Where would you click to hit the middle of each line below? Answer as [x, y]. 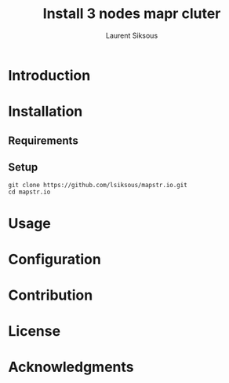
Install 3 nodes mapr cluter [132, 14]
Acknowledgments [71, 367]
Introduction [49, 75]
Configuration [55, 259]
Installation [45, 112]
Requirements [43, 140]
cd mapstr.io [29, 192]
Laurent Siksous [132, 35]
